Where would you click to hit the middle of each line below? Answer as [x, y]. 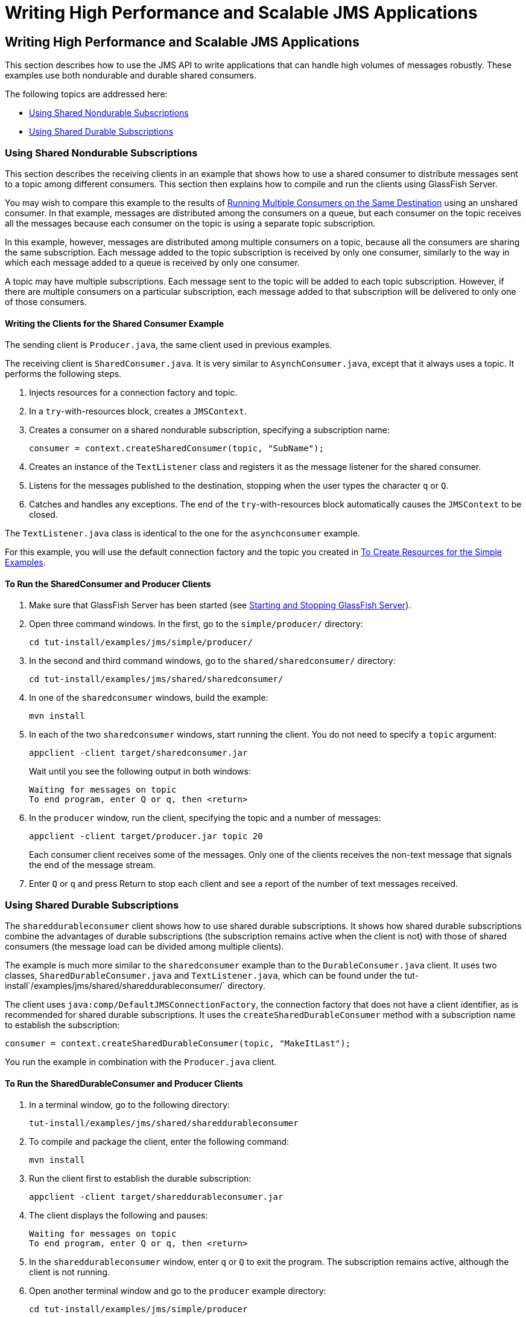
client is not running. [70, 1272]
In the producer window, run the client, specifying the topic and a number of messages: [205, 818]
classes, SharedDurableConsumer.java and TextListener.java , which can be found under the [204, 976]
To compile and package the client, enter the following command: [159, 1142]
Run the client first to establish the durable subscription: [140, 1179]
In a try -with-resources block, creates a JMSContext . [138, 411]
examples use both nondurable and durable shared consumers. [131, 76]
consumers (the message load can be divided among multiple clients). [144, 947]
